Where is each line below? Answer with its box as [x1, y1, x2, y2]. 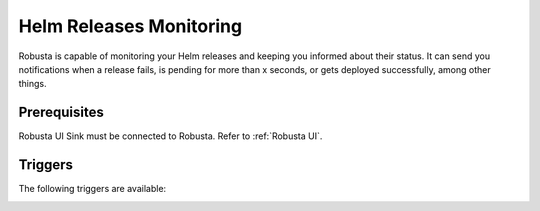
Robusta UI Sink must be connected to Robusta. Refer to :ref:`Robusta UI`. [18, 130, 323, 142]
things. [18, 78, 47, 90]
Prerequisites [18, 104, 104, 121]
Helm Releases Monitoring [18, 15, 243, 37]
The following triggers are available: [18, 183, 167, 195]
